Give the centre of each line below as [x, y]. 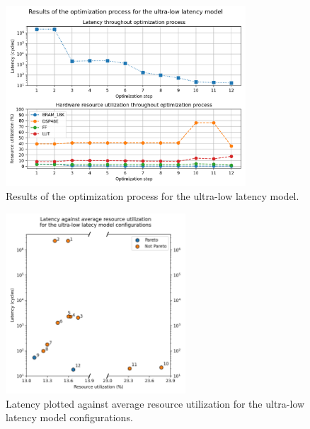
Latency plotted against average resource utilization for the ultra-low [155, 403]
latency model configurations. [69, 417]
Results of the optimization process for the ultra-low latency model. [153, 195]
